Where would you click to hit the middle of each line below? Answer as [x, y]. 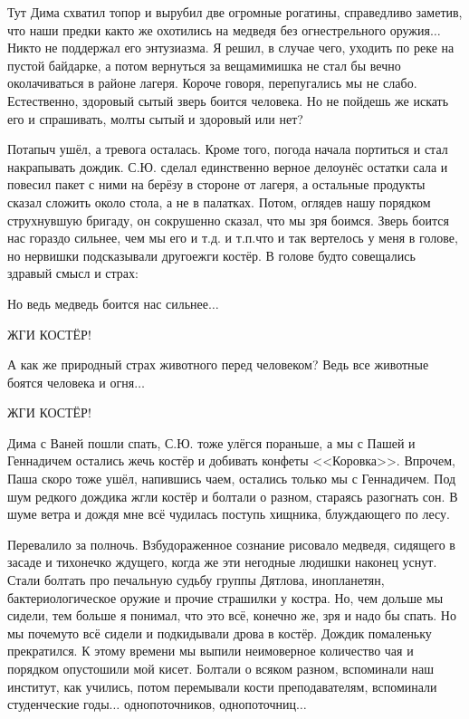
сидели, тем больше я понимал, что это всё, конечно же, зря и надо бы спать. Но [232, 615]
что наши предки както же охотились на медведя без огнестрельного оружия [219, 29]
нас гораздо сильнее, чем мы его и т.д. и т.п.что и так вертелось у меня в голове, [233, 238]
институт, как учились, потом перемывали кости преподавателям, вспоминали [222, 686]
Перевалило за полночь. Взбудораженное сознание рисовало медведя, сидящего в [231, 544]
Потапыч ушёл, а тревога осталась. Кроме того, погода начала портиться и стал [228, 149]
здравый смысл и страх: [73, 273]
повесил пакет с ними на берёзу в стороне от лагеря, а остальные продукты [216, 184]
